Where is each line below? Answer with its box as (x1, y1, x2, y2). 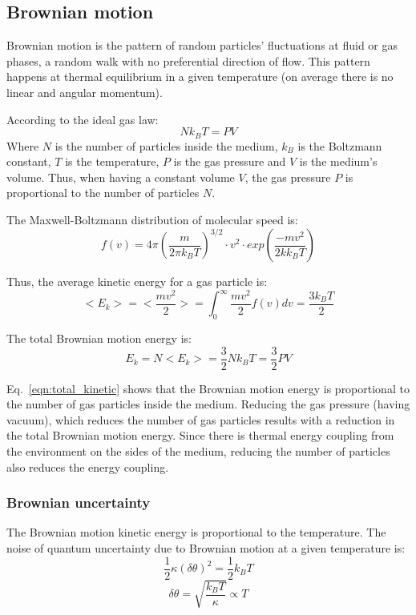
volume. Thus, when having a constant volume (6, 168, 235, 185)
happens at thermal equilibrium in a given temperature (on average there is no (6, 68, 394, 85)
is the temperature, (65, 153, 160, 170)
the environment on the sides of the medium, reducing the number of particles (6, 443, 390, 460)
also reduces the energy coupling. (6, 458, 169, 475)
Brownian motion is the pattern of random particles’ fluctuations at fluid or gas (6, 37, 398, 54)
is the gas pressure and (173, 153, 286, 170)
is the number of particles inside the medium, (55, 137, 278, 154)
